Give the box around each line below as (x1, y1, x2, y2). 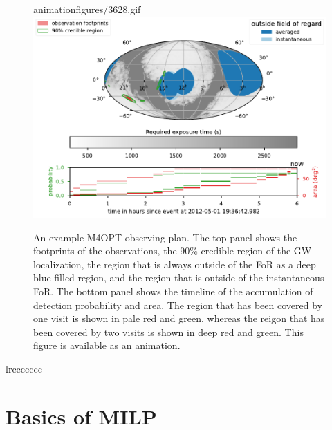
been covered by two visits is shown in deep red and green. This (33, 324, 304, 339)
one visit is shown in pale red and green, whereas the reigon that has (33, 311, 325, 326)
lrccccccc (6, 362, 42, 376)
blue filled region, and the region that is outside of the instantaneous (33, 270, 324, 285)
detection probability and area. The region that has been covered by (33, 297, 322, 312)
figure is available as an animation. (33, 338, 181, 353)
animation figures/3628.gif (33, 2, 141, 16)
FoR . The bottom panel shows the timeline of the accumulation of (33, 284, 313, 299)
